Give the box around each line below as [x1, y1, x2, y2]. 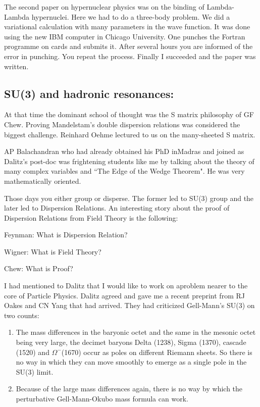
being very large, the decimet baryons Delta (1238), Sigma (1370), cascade [16, 337, 246, 347]
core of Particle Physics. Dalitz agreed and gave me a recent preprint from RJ [4, 290, 245, 300]
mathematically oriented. [4, 175, 81, 186]
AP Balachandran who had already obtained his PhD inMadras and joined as [4, 146, 244, 157]
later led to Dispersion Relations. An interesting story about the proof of [4, 202, 230, 213]
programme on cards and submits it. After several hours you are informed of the [4, 41, 253, 52]
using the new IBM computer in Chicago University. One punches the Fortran [4, 31, 245, 41]
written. [4, 61, 29, 71]
